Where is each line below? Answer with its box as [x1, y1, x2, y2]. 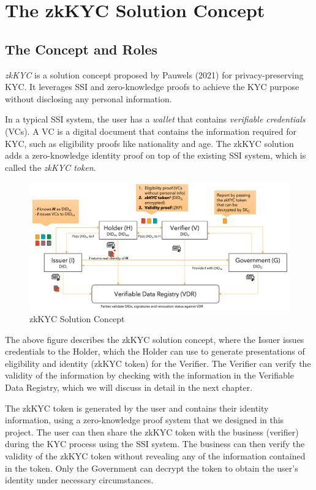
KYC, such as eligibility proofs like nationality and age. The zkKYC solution [5, 137, 294, 149]
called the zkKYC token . [5, 160, 96, 173]
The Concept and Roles [5, 39, 158, 58]
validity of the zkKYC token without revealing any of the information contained [5, 449, 306, 462]
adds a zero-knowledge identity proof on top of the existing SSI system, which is [5, 149, 306, 162]
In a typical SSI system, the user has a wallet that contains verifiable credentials [5, 113, 306, 126]
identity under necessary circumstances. [5, 473, 154, 486]
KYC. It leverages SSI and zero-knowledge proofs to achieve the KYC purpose [5, 80, 299, 93]
